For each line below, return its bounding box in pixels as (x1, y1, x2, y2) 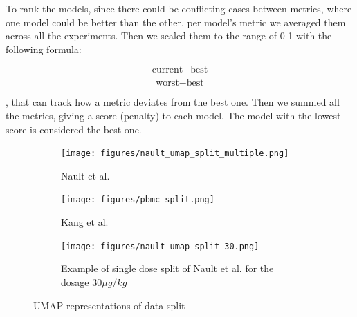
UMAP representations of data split (33, 298, 185, 312)
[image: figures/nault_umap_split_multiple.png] (61, 148, 289, 159)
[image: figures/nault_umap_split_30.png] (61, 241, 259, 251)
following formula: (6, 41, 82, 56)
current (152, 65, 183, 75)
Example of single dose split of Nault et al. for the (61, 261, 274, 276)
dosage (61, 274, 89, 289)
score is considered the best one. (6, 122, 142, 136)
